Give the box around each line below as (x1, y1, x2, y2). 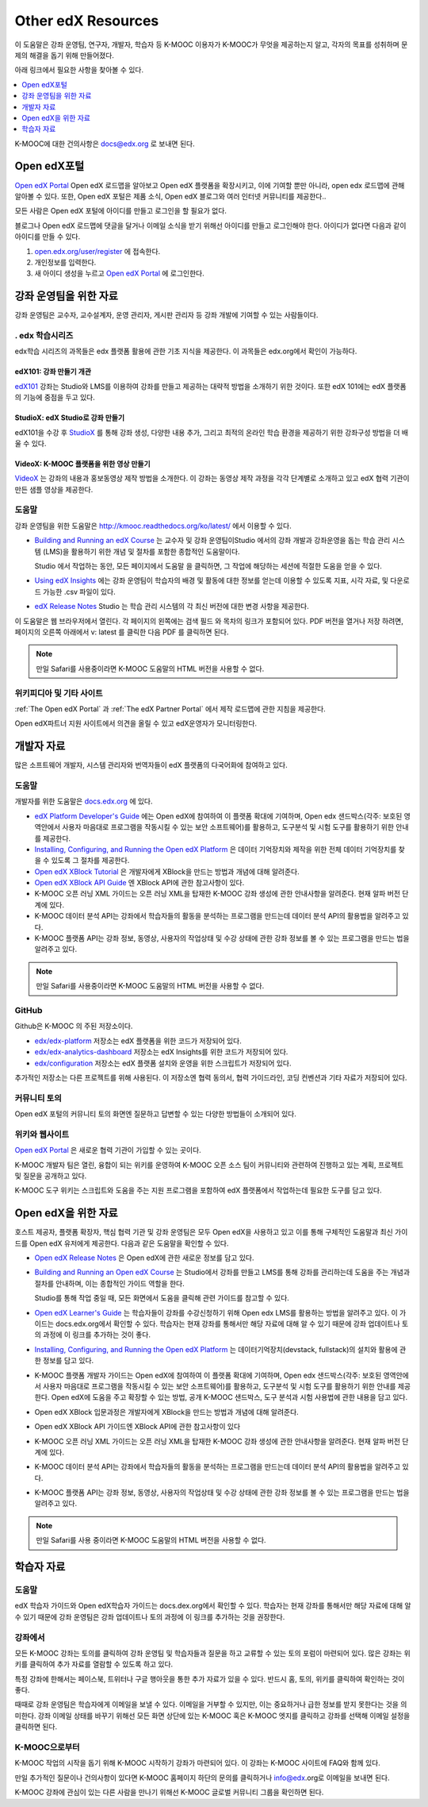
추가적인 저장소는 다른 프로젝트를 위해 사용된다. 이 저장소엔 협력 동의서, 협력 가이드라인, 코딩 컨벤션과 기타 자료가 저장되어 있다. (14, 1073, 407, 1082)
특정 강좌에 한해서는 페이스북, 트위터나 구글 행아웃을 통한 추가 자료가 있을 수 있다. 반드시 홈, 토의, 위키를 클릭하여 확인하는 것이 (14, 1674, 405, 1683)
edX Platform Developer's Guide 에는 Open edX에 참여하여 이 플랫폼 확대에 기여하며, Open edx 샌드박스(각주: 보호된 (34, 811, 403, 821)
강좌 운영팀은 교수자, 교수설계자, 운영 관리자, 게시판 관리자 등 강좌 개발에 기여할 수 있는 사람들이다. (14, 310, 319, 320)
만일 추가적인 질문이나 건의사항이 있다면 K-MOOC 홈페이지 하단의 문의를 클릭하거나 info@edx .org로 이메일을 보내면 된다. (14, 1773, 390, 1782)
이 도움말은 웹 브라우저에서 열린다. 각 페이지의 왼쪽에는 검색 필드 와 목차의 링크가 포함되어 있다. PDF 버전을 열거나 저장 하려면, (14, 616, 403, 626)
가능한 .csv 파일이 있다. (42, 587, 116, 596)
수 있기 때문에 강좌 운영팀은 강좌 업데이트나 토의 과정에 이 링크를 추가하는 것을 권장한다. (14, 1612, 285, 1621)
